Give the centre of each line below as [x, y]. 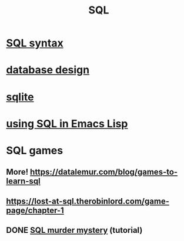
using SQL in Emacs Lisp [67, 123]
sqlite [20, 97]
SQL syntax [35, 43]
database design [48, 70]
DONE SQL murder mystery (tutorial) [74, 230]
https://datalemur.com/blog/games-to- [104, 172]
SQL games [35, 150]
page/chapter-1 [35, 210]
